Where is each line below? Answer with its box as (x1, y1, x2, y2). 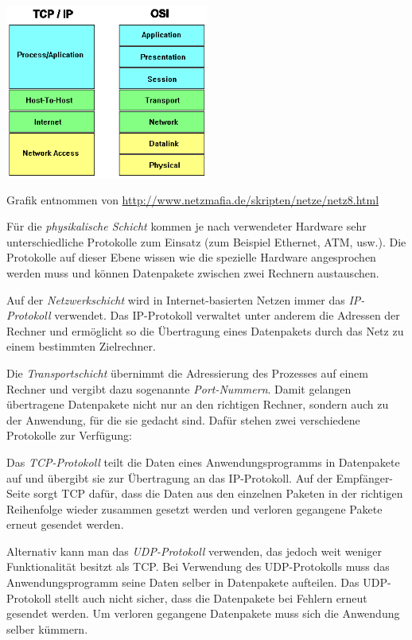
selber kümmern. (6, 620, 88, 637)
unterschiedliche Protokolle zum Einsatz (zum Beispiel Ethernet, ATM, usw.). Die (6, 233, 406, 250)
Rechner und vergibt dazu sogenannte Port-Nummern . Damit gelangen (6, 380, 352, 397)
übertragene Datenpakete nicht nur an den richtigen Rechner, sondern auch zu (6, 396, 389, 413)
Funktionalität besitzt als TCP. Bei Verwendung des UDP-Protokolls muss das (6, 558, 390, 575)
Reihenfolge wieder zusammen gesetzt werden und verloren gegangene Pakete (6, 500, 383, 517)
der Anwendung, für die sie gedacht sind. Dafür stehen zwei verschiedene (6, 411, 360, 428)
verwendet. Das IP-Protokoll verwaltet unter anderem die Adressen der (54, 307, 400, 324)
